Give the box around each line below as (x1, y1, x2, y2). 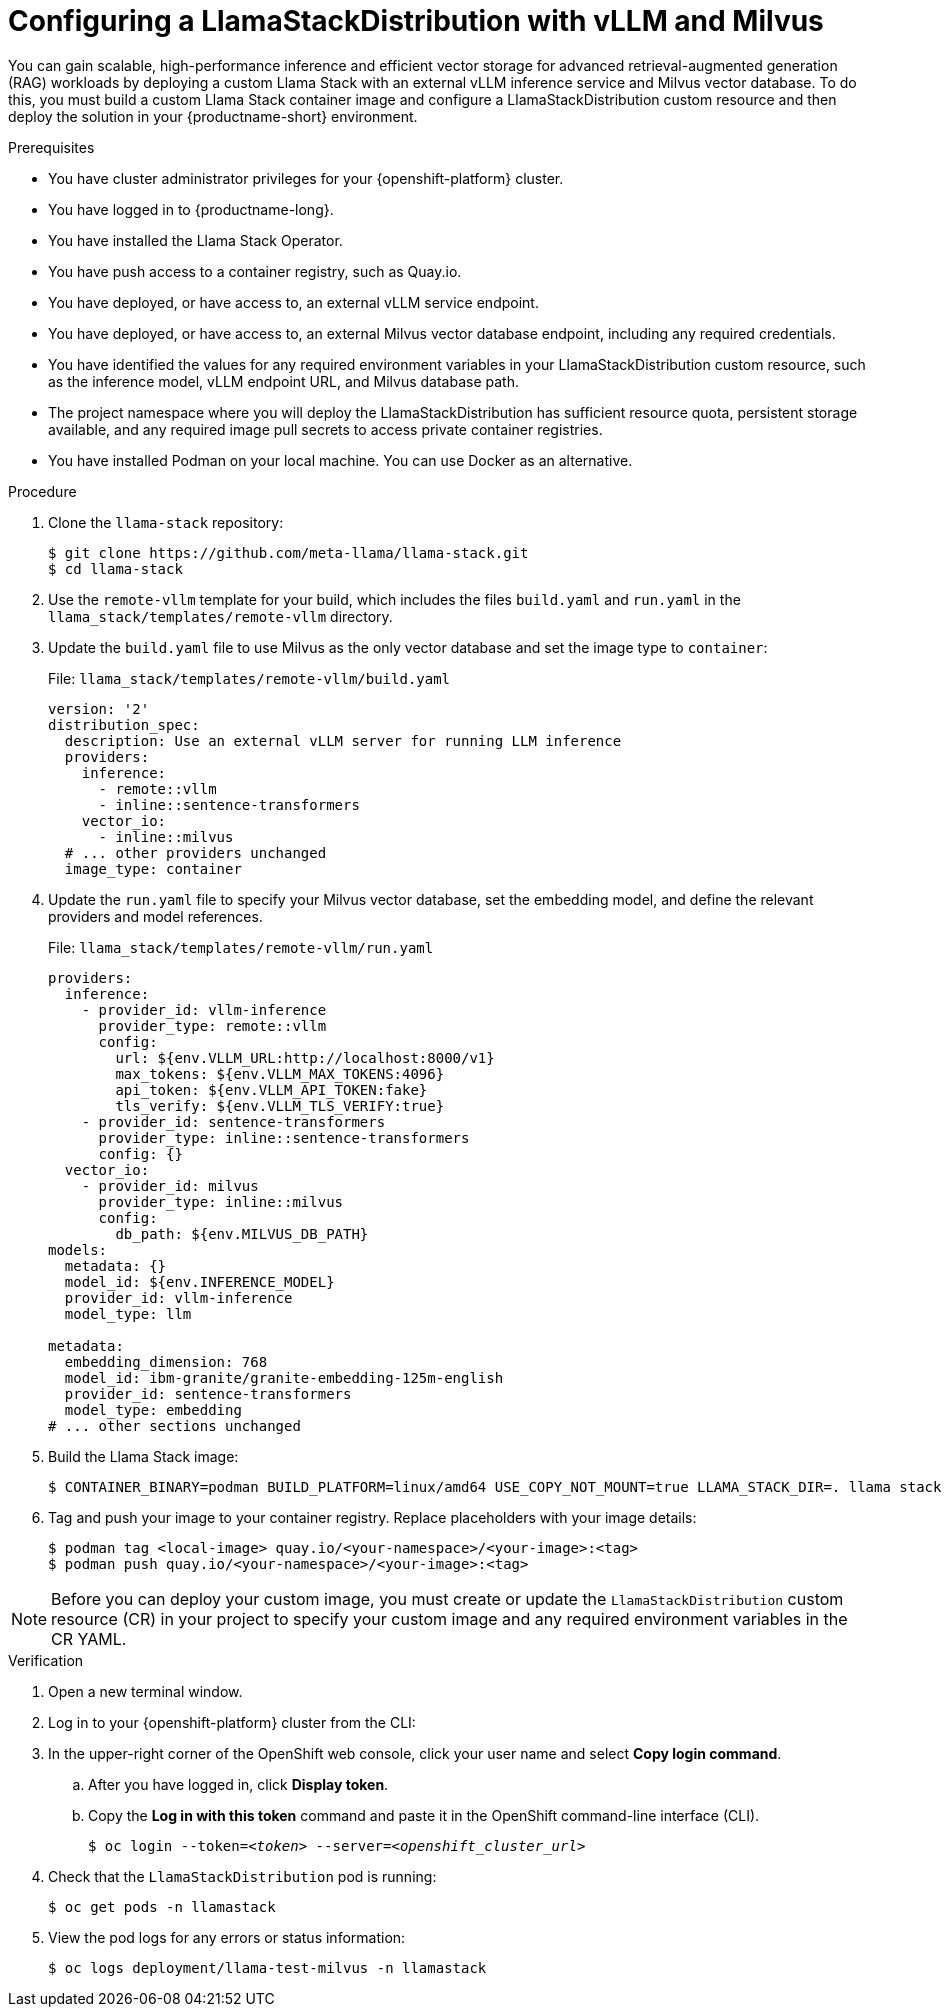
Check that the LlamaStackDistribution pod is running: (48, 1867, 437, 1885)
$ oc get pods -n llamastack (48, 1898, 276, 1915)
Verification (8, 1651, 84, 1669)
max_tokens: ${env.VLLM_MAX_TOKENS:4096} (115, 1065, 445, 1082)
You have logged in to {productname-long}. (48, 200, 334, 218)
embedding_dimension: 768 (64, 1353, 268, 1370)
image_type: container (64, 860, 242, 877)
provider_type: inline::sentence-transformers (98, 1129, 470, 1146)
